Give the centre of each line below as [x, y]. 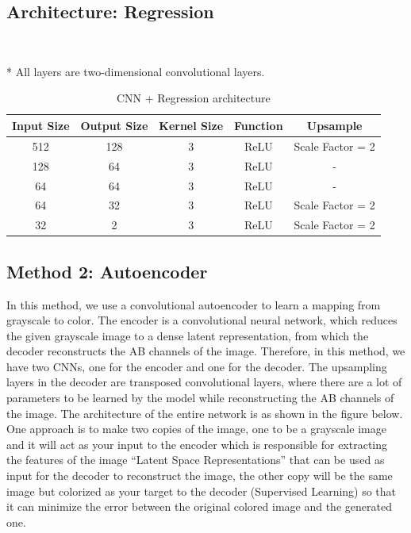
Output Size [114, 125]
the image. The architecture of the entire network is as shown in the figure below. [205, 413]
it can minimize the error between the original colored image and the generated [199, 506]
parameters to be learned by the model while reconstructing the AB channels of [200, 398]
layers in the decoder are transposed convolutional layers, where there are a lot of [204, 382]
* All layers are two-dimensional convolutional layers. [136, 71]
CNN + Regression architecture [193, 98]
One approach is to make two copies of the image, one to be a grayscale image [196, 429]
